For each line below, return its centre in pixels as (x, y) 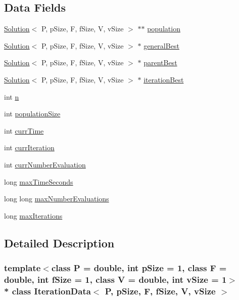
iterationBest (164, 79)
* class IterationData (47, 291)
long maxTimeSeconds (39, 181)
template (22, 268)
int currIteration (29, 147)
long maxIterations (33, 215)
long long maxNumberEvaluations (57, 199)
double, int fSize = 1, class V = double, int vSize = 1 (115, 279)
